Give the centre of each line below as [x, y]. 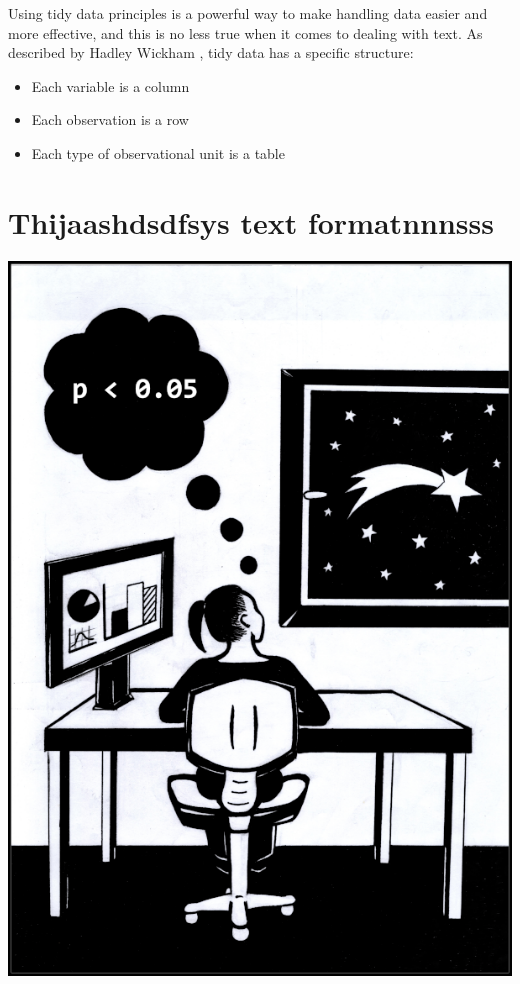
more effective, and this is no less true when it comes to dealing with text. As [245, 32]
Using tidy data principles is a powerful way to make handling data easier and [248, 13]
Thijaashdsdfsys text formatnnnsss [251, 221]
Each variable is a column [110, 85]
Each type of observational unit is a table [158, 152]
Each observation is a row [110, 119]
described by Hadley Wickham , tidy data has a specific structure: [211, 52]
